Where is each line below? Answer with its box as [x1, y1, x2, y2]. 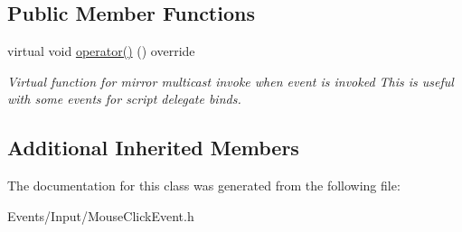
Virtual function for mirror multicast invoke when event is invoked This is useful [7, 71, 454, 90]
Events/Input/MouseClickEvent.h [7, 206, 194, 225]
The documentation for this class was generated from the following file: [7, 176, 401, 195]
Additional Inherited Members [7, 134, 299, 162]
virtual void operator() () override [7, 42, 195, 60]
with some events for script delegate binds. [7, 89, 241, 108]
